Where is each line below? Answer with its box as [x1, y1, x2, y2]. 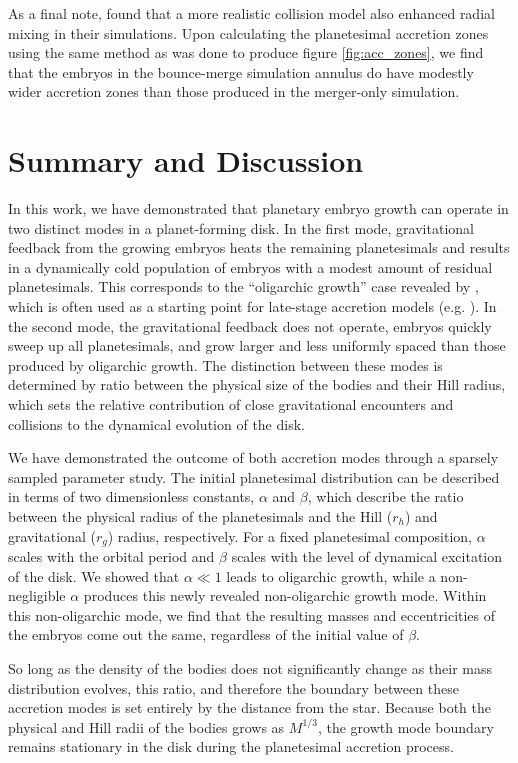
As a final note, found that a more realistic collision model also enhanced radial [8, 3, 495, 23]
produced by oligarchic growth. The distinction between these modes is [8, 354, 443, 375]
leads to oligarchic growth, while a [226, 565, 436, 586]
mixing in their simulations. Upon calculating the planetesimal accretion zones [8, 22, 489, 43]
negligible [8, 585, 66, 606]
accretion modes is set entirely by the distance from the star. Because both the [8, 697, 491, 718]
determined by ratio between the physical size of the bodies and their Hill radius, [8, 374, 506, 395]
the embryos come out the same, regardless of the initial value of [8, 624, 404, 645]
